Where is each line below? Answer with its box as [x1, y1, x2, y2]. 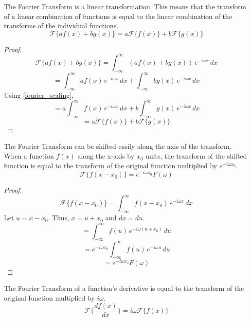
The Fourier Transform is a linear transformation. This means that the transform [4, 1, 247, 11]
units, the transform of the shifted [145, 151, 247, 161]
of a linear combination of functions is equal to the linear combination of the [4, 11, 232, 21]
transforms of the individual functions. [4, 20, 119, 31]
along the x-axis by [77, 151, 135, 161]
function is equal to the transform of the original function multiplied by [4, 160, 217, 170]
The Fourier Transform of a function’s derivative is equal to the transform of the [4, 283, 244, 293]
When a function [4, 151, 54, 161]
